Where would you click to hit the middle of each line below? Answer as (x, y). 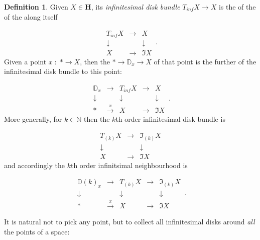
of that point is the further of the (205, 61)
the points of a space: (37, 231)
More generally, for (33, 118)
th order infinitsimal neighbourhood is (129, 165)
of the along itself (31, 16)
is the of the (237, 7)
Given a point (25, 61)
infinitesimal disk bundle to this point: (63, 71)
